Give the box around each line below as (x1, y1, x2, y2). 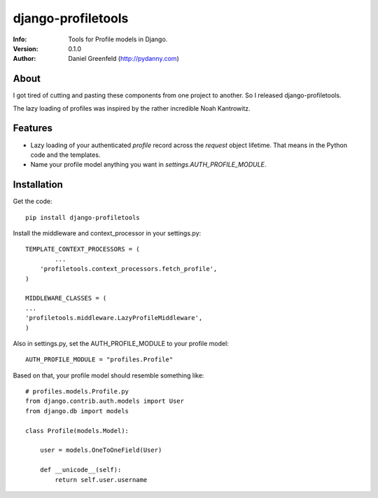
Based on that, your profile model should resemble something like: (13, 371, 204, 380)
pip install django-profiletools (25, 214, 140, 221)
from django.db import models (25, 407, 129, 415)
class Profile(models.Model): (25, 427, 129, 434)
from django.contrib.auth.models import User (25, 397, 185, 406)
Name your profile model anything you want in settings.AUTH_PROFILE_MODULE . (30, 160, 267, 169)
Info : (13, 35, 27, 43)
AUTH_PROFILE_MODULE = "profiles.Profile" (25, 356, 174, 364)
